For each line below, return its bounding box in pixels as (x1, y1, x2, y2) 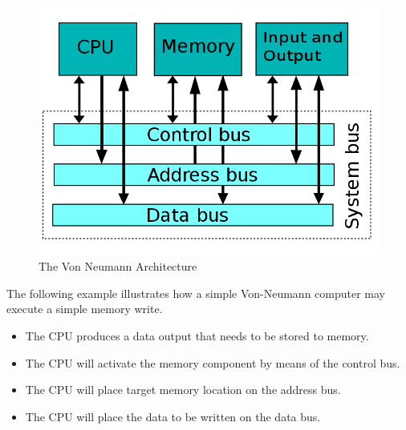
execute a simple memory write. (6, 300, 163, 317)
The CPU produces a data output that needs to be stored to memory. (25, 327, 369, 344)
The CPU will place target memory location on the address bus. (25, 381, 341, 398)
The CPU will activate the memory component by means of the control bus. (25, 354, 400, 371)
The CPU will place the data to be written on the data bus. (25, 408, 321, 424)
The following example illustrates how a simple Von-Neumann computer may (6, 284, 386, 301)
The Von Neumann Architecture (39, 258, 197, 275)
